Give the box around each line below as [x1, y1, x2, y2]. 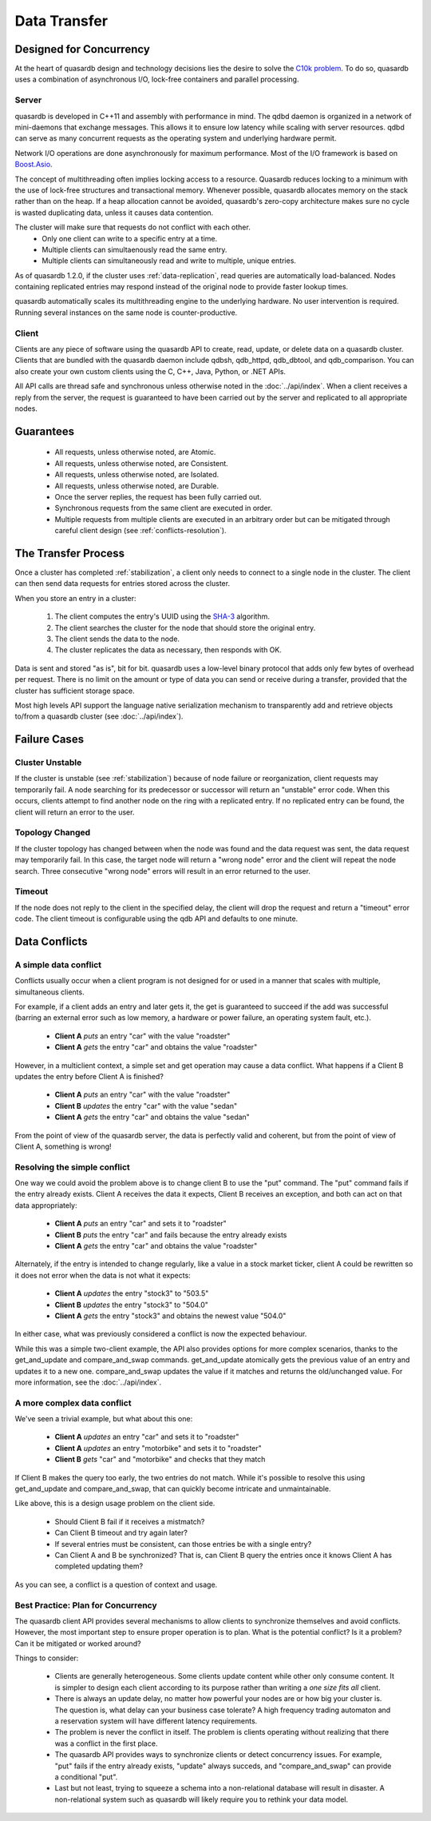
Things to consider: [14, 1653, 79, 1663]
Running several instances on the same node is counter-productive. [14, 308, 238, 317]
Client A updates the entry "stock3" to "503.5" [54, 1289, 209, 1298]
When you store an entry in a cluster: [14, 593, 136, 603]
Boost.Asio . [14, 160, 53, 169]
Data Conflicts [14, 934, 88, 948]
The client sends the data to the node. [54, 634, 180, 644]
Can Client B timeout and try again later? [54, 1528, 188, 1538]
